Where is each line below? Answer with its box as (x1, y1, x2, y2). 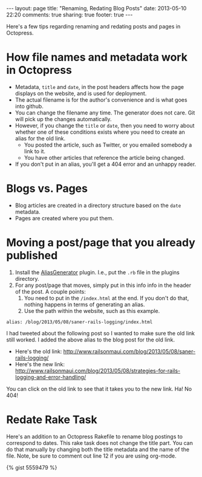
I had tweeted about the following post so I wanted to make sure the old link (6, 329, 195, 337)
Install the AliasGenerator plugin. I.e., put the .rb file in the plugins (15, 268, 180, 276)
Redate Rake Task (6, 413, 98, 426)
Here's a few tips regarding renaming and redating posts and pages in (6, 23, 181, 30)
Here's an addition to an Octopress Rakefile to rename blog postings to (6, 433, 183, 440)
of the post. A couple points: (15, 288, 86, 295)
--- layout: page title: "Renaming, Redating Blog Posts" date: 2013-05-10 (6, 5, 187, 12)
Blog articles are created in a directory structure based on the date (15, 202, 181, 209)
